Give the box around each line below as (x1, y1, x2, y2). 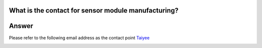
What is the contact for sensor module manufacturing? (9, 6, 179, 15)
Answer (9, 22, 33, 30)
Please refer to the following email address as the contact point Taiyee (9, 34, 150, 41)
